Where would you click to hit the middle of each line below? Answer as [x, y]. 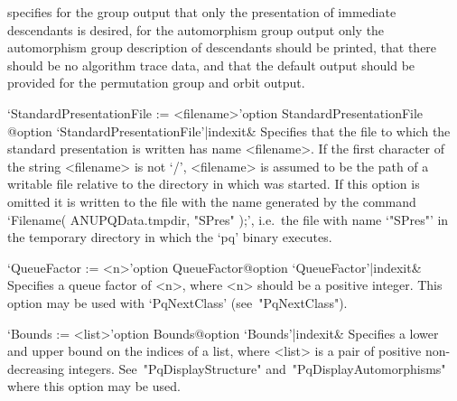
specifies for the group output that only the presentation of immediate [202, 12]
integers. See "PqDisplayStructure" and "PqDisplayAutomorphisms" [257, 368]
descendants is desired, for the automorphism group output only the [196, 29]
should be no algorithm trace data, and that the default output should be [211, 65]
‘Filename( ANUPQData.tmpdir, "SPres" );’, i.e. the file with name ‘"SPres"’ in [228, 219]
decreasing [36, 368]
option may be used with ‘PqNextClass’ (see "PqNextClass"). [177, 302]
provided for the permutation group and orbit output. [156, 83]
